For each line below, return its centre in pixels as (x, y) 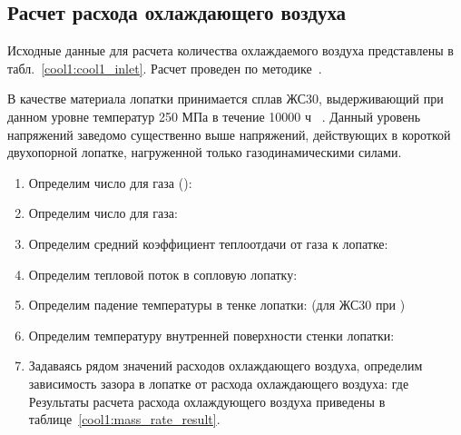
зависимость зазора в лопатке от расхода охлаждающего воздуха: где (219, 383)
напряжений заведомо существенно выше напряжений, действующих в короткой (229, 134)
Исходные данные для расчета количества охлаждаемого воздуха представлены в (230, 50)
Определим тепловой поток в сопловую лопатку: (163, 274)
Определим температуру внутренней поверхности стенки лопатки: (211, 335)
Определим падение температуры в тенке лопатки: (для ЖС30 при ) (217, 305)
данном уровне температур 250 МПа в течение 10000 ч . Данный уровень (214, 116)
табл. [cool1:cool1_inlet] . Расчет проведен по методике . (165, 68)
